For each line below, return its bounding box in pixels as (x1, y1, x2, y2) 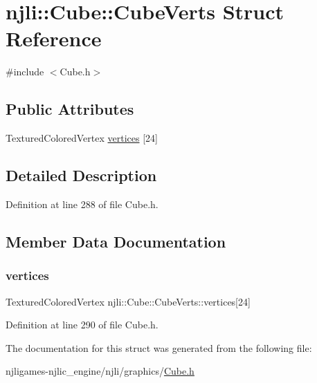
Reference (6, 24, 102, 53)
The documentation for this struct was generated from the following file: (6, 340, 312, 355)
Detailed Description (6, 165, 157, 186)
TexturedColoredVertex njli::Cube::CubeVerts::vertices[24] (6, 294, 251, 308)
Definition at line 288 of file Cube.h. (6, 196, 158, 211)
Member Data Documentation (6, 230, 226, 252)
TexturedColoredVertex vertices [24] (6, 131, 158, 145)
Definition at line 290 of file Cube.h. (6, 317, 158, 332)
